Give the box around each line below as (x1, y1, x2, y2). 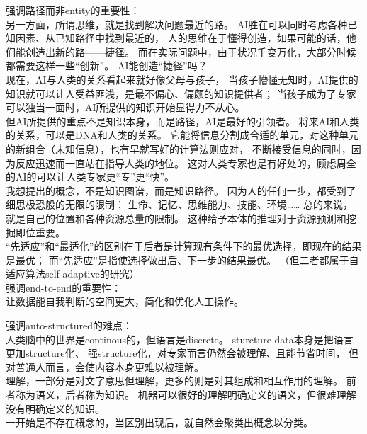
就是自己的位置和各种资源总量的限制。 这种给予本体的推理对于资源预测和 (6, 210, 346, 225)
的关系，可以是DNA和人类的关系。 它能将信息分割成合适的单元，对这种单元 (6, 127, 359, 142)
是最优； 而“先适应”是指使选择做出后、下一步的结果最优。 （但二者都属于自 (6, 252, 359, 267)
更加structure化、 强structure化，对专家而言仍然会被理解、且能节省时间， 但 (6, 346, 359, 360)
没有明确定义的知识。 (6, 401, 105, 416)
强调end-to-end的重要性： (6, 280, 122, 295)
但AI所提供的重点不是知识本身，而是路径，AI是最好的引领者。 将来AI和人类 (6, 113, 360, 128)
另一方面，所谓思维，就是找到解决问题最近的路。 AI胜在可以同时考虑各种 (6, 16, 348, 31)
